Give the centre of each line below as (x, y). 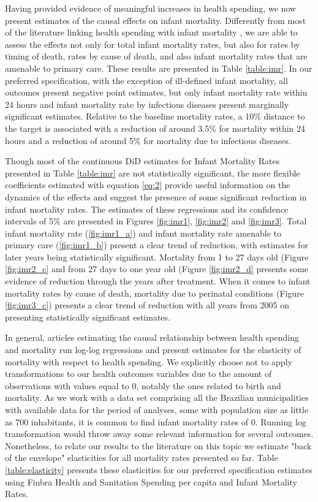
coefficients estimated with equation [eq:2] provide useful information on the (148, 185)
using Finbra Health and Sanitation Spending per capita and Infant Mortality (151, 481)
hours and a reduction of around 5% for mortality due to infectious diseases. (148, 140)
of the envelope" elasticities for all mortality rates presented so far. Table (142, 458)
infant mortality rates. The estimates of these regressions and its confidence (147, 209)
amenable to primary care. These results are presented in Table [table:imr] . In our (159, 68)
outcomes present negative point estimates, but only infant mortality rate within (156, 92)
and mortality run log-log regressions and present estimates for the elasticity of (153, 350)
